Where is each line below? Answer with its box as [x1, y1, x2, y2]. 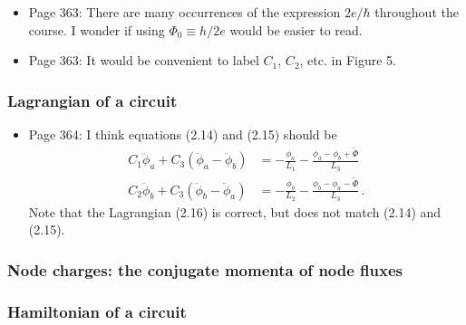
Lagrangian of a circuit [7, 89, 178, 111]
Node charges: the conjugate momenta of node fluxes [7, 258, 403, 281]
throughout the [374, 3, 459, 21]
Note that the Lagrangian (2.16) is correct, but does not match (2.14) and [28, 202, 442, 221]
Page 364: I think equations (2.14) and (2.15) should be [28, 125, 337, 143]
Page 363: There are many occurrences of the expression [28, 3, 341, 21]
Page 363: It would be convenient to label [28, 51, 259, 70]
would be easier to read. [229, 20, 363, 39]
